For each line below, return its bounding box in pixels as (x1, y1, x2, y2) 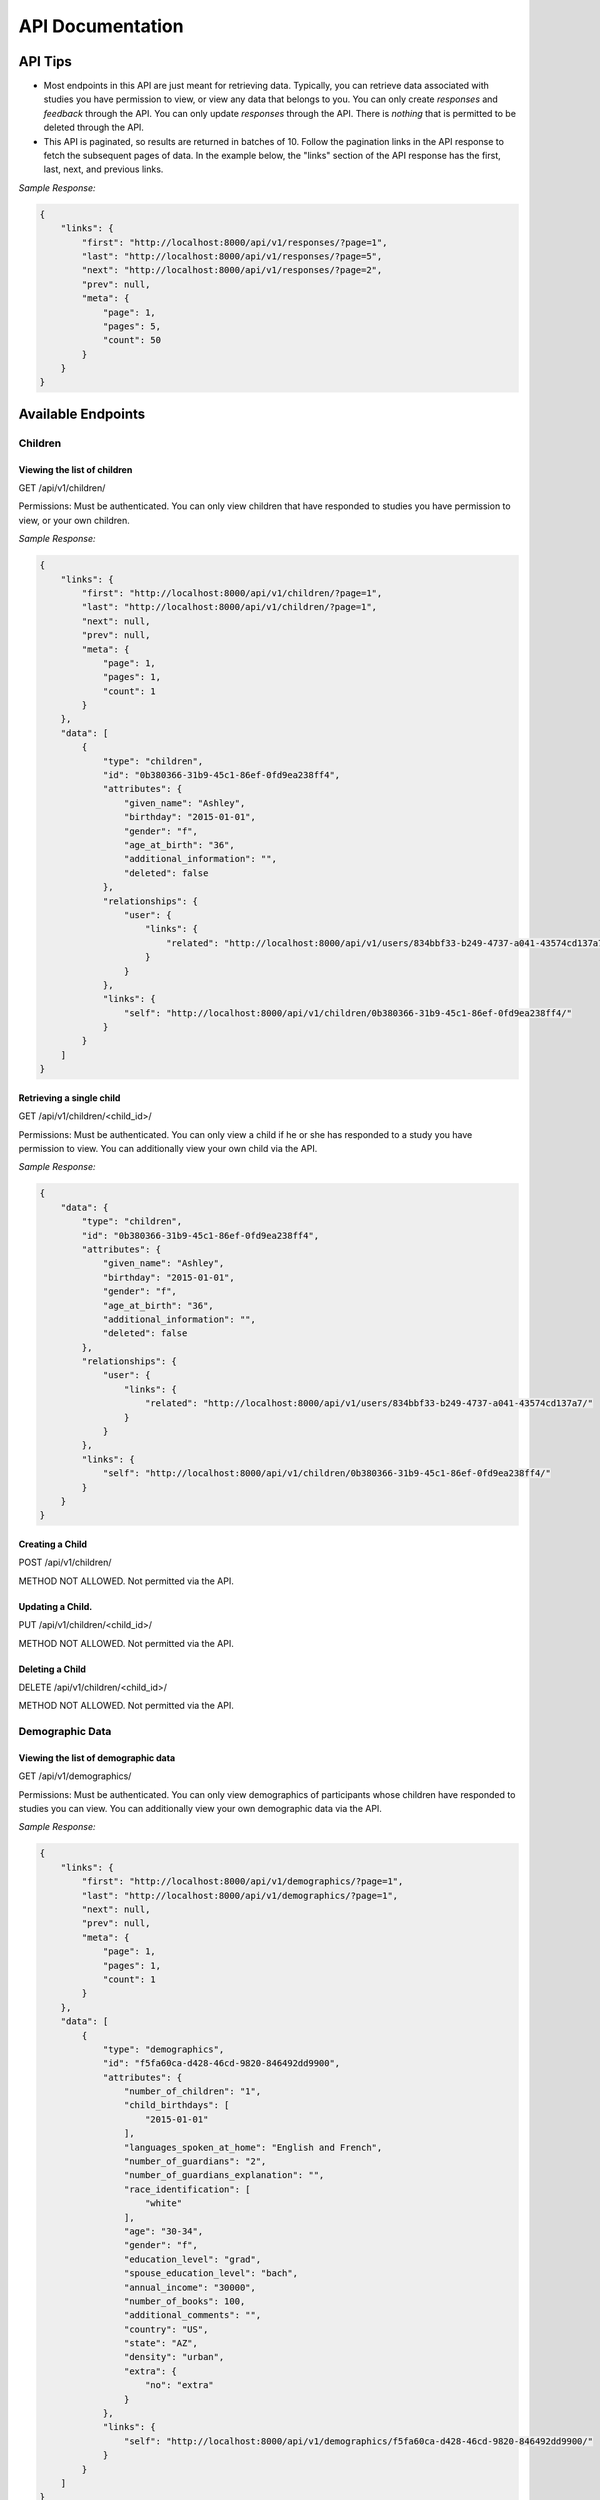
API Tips (18, 53, 72, 70)
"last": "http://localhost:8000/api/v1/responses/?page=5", (81, 250, 383, 262)
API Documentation (18, 15, 184, 37)
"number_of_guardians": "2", (123, 2156, 267, 2167)
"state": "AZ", (123, 2338, 199, 2349)
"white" (145, 2198, 183, 2209)
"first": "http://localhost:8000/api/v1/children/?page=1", (81, 587, 383, 599)
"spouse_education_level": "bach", (123, 2268, 299, 2279)
